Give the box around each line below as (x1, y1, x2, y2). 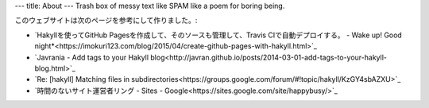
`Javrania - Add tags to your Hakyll (34, 52, 149, 62)
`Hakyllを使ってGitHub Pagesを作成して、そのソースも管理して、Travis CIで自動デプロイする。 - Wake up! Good (34, 30, 403, 40)
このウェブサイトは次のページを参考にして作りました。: (14, 16, 198, 25)
